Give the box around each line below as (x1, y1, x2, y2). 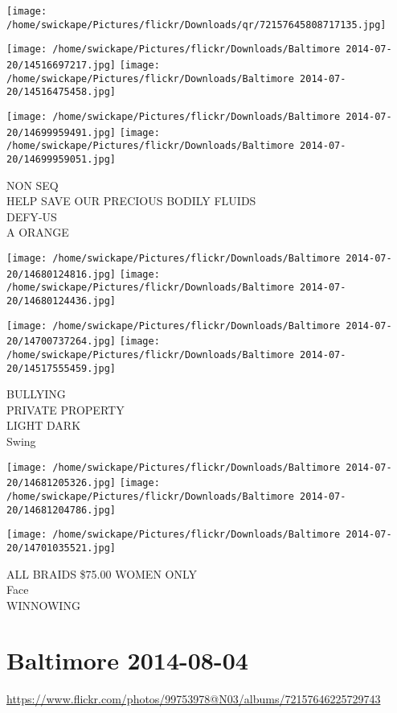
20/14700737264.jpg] (6, 336, 117, 348)
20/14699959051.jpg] (6, 153, 117, 165)
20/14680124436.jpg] (6, 295, 117, 307)
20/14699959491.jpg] (6, 126, 117, 138)
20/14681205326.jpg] (6, 477, 117, 489)
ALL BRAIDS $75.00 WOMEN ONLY (6, 565, 198, 582)
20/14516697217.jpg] (6, 59, 117, 71)
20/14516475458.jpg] (6, 86, 117, 98)
